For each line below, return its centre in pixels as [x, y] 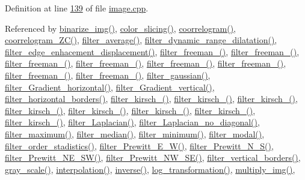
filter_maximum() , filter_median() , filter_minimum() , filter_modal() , [135, 133]
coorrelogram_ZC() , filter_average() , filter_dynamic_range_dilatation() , [141, 40]
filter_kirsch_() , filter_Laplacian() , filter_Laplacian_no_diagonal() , [132, 122]
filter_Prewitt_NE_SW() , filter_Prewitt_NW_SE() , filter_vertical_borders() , [153, 157]
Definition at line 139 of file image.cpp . [77, 8]
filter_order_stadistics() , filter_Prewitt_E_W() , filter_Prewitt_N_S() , [139, 145]
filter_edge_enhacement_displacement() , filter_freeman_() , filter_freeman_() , [152, 51]
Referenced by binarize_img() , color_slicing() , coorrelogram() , [121, 28]
